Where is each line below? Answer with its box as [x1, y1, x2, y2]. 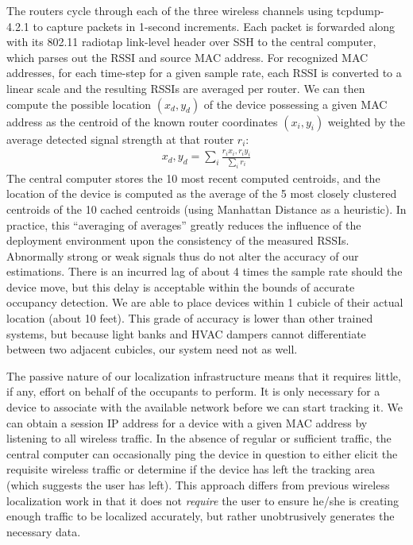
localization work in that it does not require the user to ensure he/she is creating [6, 492, 399, 508]
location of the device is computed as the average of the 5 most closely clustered [6, 185, 397, 202]
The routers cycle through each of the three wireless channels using [6, 2, 334, 18]
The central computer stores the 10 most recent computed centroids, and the [6, 169, 380, 186]
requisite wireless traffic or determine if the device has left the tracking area [6, 461, 376, 477]
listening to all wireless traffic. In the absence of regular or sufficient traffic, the [6, 430, 392, 446]
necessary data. [6, 523, 81, 539]
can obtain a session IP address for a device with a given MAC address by [6, 414, 368, 431]
